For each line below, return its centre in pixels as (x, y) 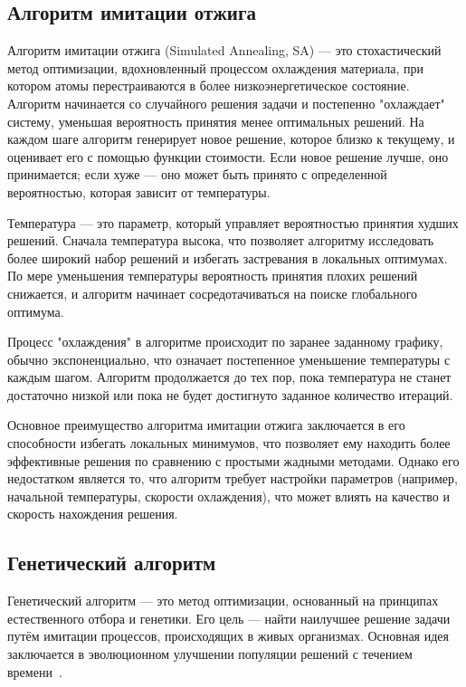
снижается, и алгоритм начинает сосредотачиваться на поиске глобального (213, 293)
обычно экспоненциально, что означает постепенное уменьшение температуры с (229, 359)
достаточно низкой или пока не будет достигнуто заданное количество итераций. (230, 394)
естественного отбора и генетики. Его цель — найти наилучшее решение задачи (229, 618)
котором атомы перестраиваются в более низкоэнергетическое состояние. (209, 86)
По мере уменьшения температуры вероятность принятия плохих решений (213, 276)
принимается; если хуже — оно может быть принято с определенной (197, 174)
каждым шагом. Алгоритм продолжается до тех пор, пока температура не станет (229, 377)
